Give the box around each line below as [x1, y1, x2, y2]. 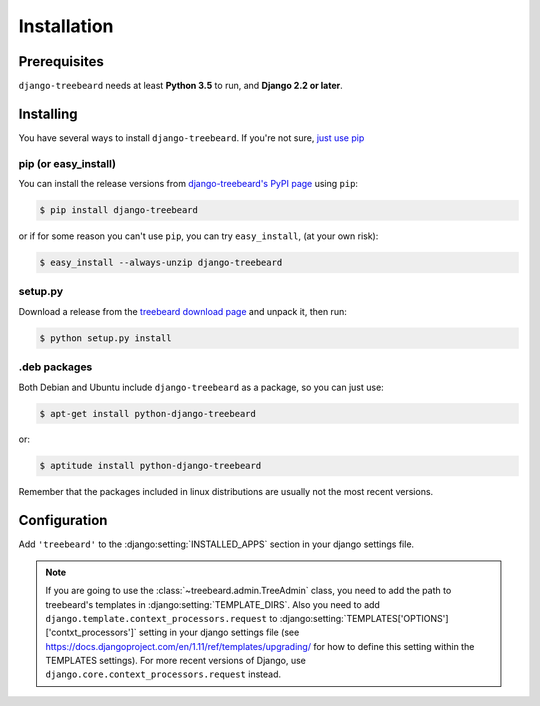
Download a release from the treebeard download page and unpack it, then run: [18, 305, 347, 317]
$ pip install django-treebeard [39, 205, 199, 216]
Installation [18, 15, 114, 37]
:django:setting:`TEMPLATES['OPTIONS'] [279, 612, 449, 624]
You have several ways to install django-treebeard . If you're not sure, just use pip [18, 131, 365, 144]
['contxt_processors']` [45, 626, 137, 639]
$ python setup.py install [39, 332, 172, 344]
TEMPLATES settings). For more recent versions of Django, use [45, 655, 307, 667]
